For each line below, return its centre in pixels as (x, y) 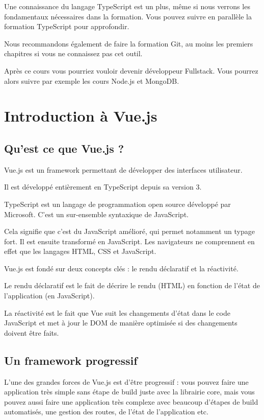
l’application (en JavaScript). (49, 296)
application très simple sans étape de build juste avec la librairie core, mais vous (129, 392)
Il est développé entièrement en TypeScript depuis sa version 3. (103, 187)
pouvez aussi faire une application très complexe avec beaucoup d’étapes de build (131, 401)
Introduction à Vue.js (81, 116)
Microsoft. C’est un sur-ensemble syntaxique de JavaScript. (96, 214)
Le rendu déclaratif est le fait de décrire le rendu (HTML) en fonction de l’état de (132, 285)
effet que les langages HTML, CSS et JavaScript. (80, 251)
